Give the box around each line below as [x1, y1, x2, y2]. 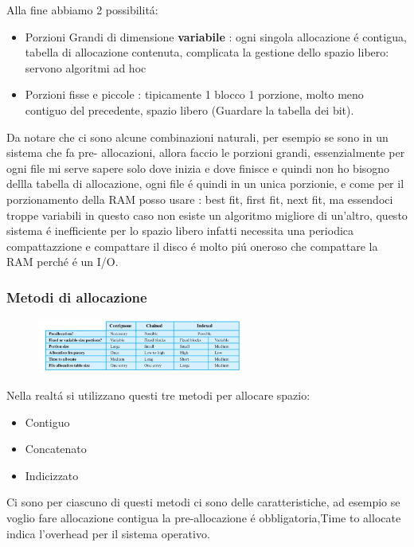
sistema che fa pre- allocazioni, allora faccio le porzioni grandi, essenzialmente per [6, 144, 405, 161]
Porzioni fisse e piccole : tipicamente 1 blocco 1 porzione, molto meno [25, 86, 364, 103]
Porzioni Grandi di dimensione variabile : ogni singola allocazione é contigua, [25, 28, 407, 45]
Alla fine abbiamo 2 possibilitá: [6, 2, 158, 18]
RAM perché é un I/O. [6, 253, 119, 270]
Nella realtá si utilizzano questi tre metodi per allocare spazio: [6, 387, 310, 404]
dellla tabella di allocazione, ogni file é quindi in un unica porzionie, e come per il [6, 175, 404, 192]
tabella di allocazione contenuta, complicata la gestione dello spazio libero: [25, 44, 389, 61]
